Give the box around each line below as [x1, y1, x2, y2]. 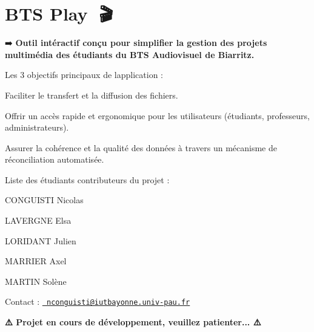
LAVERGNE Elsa [5, 214, 72, 227]
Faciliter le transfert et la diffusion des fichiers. [5, 88, 178, 101]
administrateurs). [5, 121, 69, 134]
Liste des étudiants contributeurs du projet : [5, 173, 170, 186]
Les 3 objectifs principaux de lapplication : [5, 68, 163, 81]
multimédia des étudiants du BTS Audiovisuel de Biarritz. [5, 48, 255, 60]
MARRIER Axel [5, 255, 67, 267]
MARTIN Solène [5, 275, 67, 287]
